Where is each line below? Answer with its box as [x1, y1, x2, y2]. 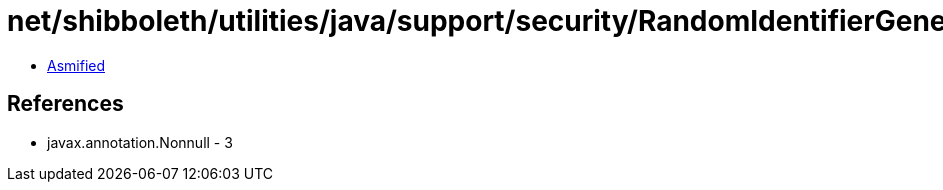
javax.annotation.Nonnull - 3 [47, 133, 233, 151]
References [7, 91, 124, 117]
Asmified [47, 56, 106, 74]
